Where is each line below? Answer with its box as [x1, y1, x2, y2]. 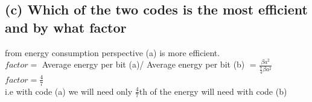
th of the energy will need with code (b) [139, 84, 287, 97]
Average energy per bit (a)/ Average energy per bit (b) [42, 58, 245, 71]
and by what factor [5, 18, 127, 36]
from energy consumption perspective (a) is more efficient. [5, 46, 220, 59]
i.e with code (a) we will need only [5, 84, 133, 97]
